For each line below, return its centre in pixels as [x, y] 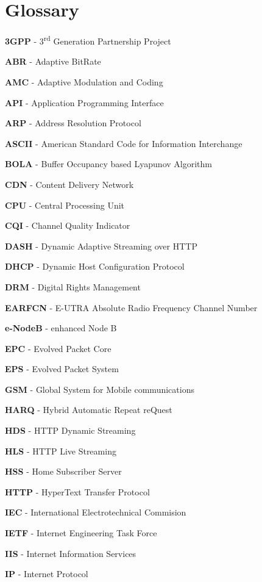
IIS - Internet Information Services [71, 553]
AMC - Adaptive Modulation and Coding [84, 81]
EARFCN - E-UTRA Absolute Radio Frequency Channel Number [131, 307]
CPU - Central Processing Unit [65, 205]
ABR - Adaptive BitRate [53, 61]
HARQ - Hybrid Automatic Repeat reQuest [89, 410]
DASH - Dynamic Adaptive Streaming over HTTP [101, 246]
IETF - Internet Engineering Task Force [81, 533]
